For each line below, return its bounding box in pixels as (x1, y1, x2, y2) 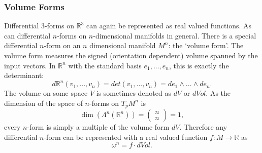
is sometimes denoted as (96, 88, 171, 98)
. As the (206, 88, 231, 98)
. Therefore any (179, 122, 227, 132)
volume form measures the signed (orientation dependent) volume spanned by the (4, 50, 258, 60)
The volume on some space (4, 88, 88, 98)
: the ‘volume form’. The (168, 40, 244, 51)
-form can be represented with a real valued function (44, 131, 208, 142)
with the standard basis (68, 60, 142, 70)
